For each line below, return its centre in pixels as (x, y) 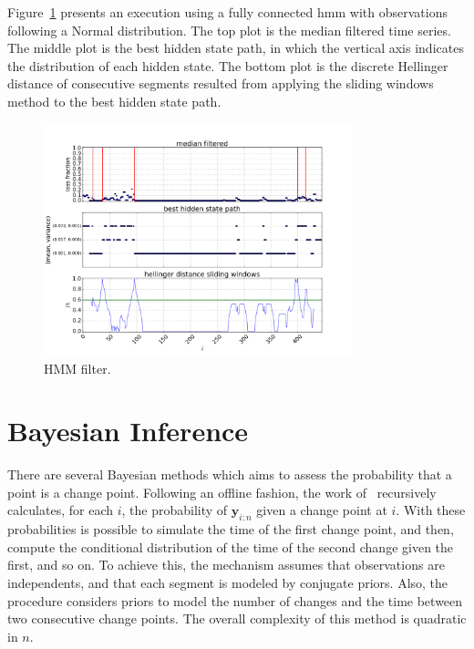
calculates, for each (60, 510)
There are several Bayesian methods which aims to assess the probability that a (230, 474)
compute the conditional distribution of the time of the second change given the (231, 546)
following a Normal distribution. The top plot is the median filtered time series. (229, 30)
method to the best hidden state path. (114, 101)
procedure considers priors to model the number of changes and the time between (235, 600)
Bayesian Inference (128, 431)
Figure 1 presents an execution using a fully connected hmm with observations (227, 12)
